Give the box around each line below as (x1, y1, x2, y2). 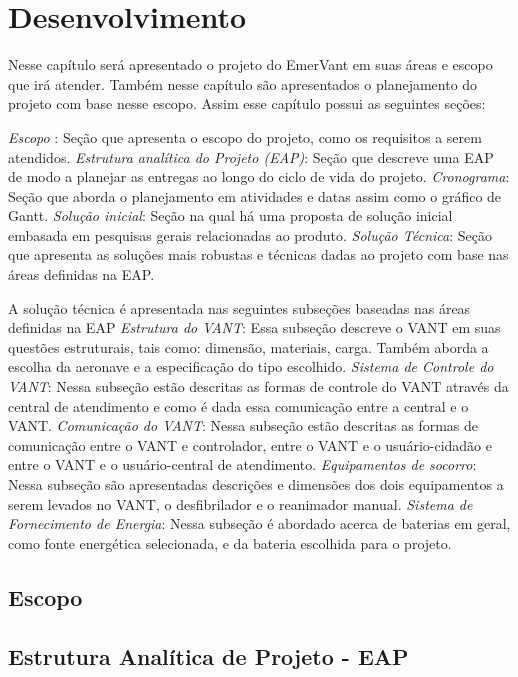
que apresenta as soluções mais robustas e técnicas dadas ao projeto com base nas (8, 244, 509, 265)
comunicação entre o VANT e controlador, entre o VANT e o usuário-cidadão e (8, 434, 492, 455)
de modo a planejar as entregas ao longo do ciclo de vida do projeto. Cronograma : (8, 166, 510, 187)
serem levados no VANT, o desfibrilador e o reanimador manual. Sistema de (8, 493, 473, 514)
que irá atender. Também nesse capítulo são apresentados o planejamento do (8, 73, 478, 94)
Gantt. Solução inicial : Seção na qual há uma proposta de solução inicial (8, 205, 453, 226)
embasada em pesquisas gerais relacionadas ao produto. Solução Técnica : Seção (8, 224, 493, 245)
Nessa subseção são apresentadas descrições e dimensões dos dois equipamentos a (8, 474, 504, 494)
